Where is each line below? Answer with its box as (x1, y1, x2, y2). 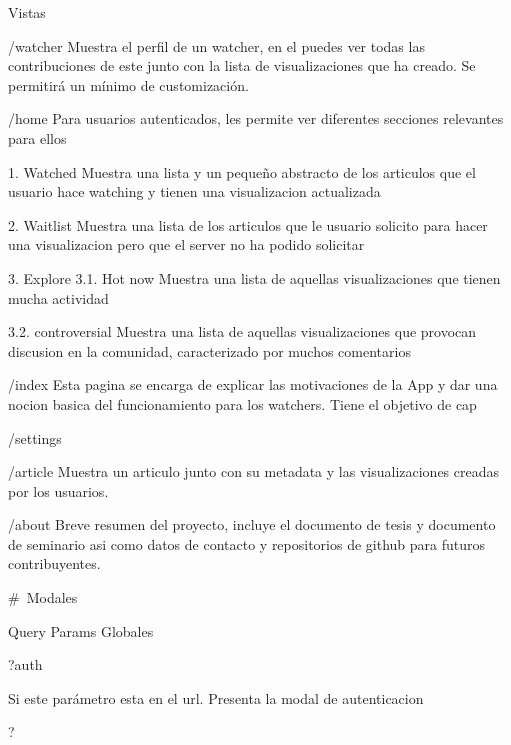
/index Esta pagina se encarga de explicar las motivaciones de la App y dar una (8, 374, 498, 395)
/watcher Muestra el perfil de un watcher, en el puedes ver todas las (8, 35, 425, 56)
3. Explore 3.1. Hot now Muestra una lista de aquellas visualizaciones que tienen (8, 267, 501, 288)
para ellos (8, 127, 67, 148)
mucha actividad (8, 287, 109, 308)
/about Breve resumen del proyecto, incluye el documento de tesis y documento (8, 514, 496, 535)
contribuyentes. (8, 553, 101, 574)
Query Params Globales (8, 620, 154, 641)
